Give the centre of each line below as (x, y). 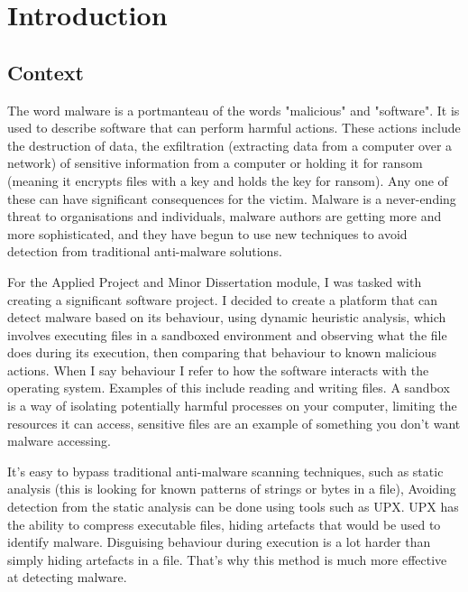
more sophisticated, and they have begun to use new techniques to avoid (207, 233)
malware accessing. (59, 441)
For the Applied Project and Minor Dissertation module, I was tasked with (215, 281)
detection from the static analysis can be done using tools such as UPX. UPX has (233, 507)
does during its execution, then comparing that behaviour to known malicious (222, 352)
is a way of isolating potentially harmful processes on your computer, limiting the (232, 406)
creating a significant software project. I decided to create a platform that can (223, 299)
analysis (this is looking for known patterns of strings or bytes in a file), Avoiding (232, 489)
